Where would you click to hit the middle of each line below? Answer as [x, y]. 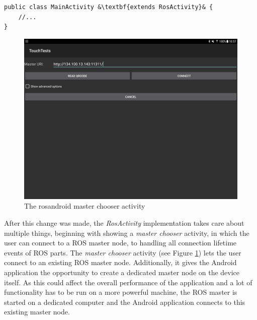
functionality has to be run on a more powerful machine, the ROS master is [121, 292]
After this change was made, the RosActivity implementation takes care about [124, 222]
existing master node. [37, 312]
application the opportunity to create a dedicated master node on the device [122, 272]
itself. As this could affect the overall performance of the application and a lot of [128, 282]
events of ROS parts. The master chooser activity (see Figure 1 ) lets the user [123, 252]
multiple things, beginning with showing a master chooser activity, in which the [127, 233]
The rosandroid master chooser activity [85, 206]
